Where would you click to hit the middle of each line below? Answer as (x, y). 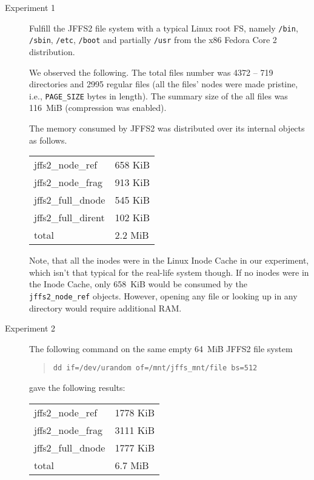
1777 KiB (135, 447)
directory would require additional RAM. (105, 308)
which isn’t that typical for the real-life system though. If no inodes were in (169, 272)
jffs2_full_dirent (69, 218)
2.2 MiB (132, 235)
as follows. (48, 140)
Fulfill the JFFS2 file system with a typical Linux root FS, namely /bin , (164, 28)
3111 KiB (135, 430)
